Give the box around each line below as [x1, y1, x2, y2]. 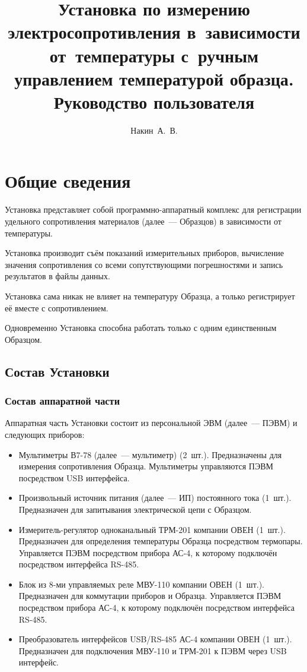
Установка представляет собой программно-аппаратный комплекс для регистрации [5, 203, 302, 216]
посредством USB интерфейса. [18, 471, 130, 484]
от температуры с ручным [49, 43, 259, 67]
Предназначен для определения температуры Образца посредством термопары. [18, 535, 303, 547]
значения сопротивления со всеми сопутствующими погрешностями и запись [5, 258, 283, 270]
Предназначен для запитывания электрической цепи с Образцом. [18, 503, 252, 515]
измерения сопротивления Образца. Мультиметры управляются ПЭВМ [18, 460, 274, 472]
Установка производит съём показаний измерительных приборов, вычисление [5, 247, 284, 259]
